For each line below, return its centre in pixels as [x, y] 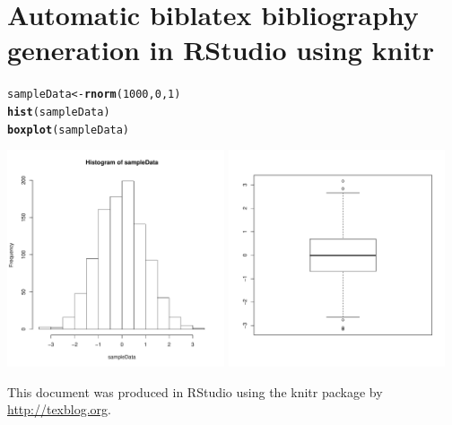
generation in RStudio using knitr [221, 50]
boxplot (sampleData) [69, 130]
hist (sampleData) [59, 112]
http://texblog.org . [59, 409]
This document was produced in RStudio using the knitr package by [195, 391]
